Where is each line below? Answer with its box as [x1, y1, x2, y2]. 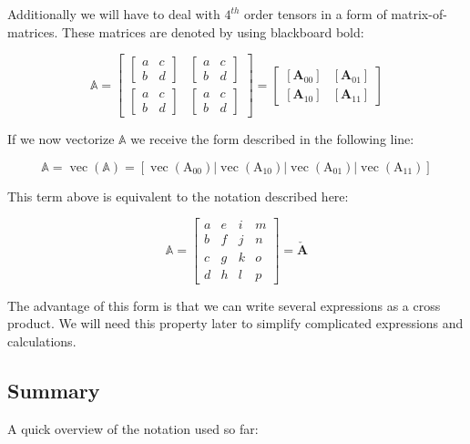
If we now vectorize [7, 129, 115, 149]
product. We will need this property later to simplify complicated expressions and [7, 314, 464, 333]
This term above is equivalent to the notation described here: [7, 186, 349, 205]
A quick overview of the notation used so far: [7, 418, 259, 438]
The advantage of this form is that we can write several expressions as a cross [7, 295, 441, 315]
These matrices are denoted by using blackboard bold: [61, 22, 364, 41]
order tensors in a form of [244, 5, 387, 23]
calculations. [7, 331, 77, 350]
